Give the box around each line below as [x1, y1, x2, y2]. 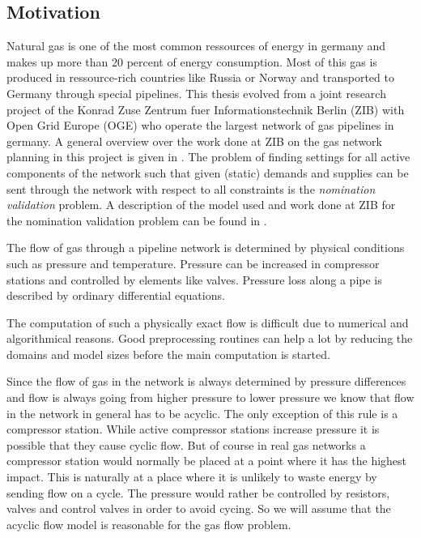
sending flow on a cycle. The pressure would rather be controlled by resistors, [6, 484, 390, 501]
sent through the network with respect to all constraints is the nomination [6, 180, 376, 197]
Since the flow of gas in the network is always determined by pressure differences [6, 373, 406, 390]
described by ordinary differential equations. [6, 287, 225, 304]
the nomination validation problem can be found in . [6, 211, 267, 228]
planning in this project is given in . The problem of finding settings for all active [6, 148, 410, 165]
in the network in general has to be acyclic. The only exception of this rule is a [6, 404, 398, 421]
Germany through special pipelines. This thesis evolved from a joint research [6, 84, 386, 101]
